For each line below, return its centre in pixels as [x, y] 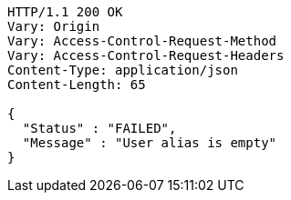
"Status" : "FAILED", [99, 128]
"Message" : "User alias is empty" [150, 143]
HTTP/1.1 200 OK [65, 12]
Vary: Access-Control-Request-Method [142, 41]
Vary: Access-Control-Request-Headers [146, 55]
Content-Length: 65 [77, 85]
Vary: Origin [54, 26]
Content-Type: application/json [123, 70]
